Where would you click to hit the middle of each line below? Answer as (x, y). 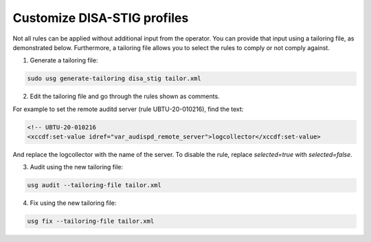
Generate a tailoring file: (64, 60)
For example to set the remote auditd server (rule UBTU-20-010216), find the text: (128, 109)
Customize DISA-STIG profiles (101, 18)
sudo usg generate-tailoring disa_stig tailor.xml (114, 78)
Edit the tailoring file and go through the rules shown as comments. (125, 97)
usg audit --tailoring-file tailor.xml (94, 185)
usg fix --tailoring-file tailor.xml (91, 221)
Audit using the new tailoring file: (77, 167)
